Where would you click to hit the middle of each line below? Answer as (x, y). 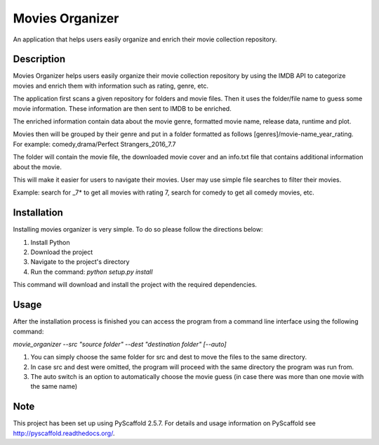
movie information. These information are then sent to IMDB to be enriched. (122, 108)
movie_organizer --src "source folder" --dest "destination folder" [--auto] (120, 344)
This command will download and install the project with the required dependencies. (135, 285)
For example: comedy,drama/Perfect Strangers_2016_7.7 (94, 144)
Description (39, 59)
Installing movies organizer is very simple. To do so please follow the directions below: (138, 230)
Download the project (62, 252)
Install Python (50, 242)
